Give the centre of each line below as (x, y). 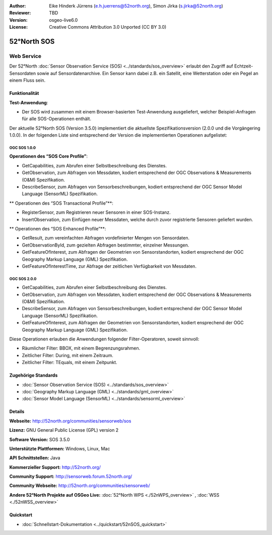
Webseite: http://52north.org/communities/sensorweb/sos (70, 421)
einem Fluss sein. (27, 80)
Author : (18, 6)
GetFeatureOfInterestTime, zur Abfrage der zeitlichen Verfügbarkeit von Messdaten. (109, 266)
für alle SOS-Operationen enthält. (57, 119)
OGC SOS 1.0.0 (23, 148)
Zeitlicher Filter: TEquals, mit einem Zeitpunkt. (70, 363)
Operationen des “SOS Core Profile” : (49, 156)
